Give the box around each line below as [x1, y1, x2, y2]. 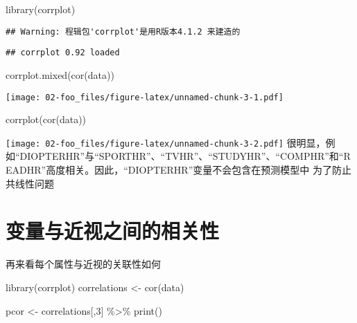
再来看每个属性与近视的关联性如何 [6, 257, 161, 271]
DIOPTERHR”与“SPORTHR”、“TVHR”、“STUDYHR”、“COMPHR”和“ [19, 149, 344, 163]
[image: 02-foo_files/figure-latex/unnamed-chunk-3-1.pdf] [6, 92, 284, 102]
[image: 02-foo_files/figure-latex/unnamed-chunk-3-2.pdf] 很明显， [6, 135, 326, 149]
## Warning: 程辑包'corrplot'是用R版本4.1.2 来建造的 [6, 26, 241, 37]
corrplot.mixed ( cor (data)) [6, 67, 114, 82]
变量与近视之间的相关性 [6, 216, 220, 245]
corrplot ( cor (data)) [6, 112, 87, 127]
